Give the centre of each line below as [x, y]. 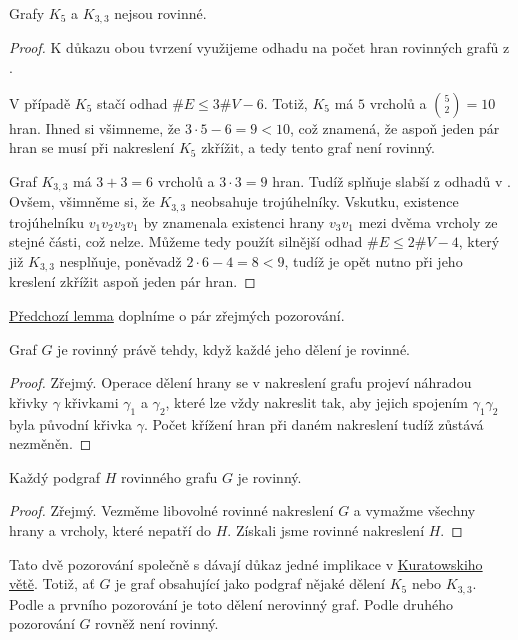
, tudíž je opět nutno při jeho [373, 260]
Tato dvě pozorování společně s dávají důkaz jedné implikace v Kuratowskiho [246, 563]
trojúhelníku [47, 221]
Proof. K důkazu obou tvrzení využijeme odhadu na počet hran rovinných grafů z [259, 47]
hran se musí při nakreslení [92, 147]
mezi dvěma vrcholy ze [428, 221]
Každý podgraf [55, 476]
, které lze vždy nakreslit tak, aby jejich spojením [316, 401]
